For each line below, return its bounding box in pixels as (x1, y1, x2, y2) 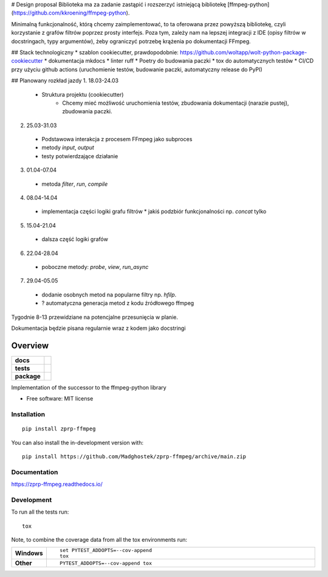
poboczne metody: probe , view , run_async (41, 263, 149, 270)
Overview (11, 340, 49, 351)
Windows (15, 549, 43, 558)
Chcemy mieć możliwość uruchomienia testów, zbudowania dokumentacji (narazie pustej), (62, 99, 289, 107)
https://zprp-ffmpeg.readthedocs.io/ (11, 481, 103, 488)
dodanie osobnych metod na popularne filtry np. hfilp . (41, 291, 177, 298)
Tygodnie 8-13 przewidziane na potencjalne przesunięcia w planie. (11, 313, 179, 321)
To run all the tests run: (11, 508, 69, 516)
